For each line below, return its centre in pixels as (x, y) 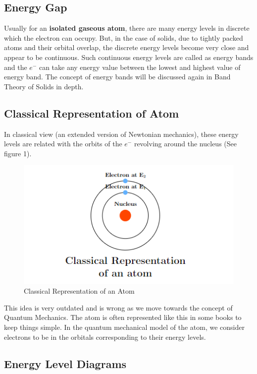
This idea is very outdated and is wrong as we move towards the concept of (118, 307)
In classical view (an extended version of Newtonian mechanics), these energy (121, 134)
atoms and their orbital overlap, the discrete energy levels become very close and (127, 47)
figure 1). (18, 153)
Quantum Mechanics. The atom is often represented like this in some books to (123, 317)
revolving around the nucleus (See (185, 144)
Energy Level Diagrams (65, 363)
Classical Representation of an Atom (79, 291)
